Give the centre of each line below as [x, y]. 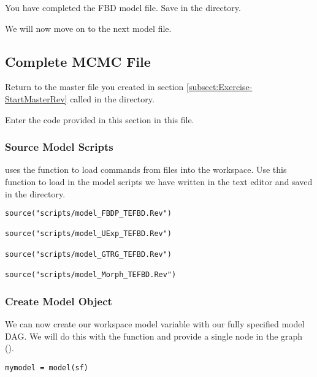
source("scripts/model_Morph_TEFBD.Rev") [91, 275]
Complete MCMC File [78, 61]
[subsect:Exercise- [220, 87]
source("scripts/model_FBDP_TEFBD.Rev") [89, 214]
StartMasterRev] [36, 98]
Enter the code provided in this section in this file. [100, 119]
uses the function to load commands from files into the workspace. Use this [146, 169]
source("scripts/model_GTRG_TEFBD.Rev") [89, 254]
